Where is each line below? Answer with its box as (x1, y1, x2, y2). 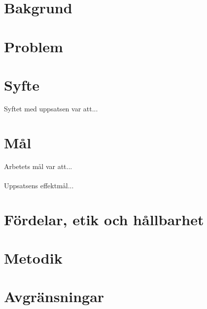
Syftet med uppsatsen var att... (4, 103, 98, 113)
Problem (4, 36, 63, 56)
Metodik (4, 247, 63, 268)
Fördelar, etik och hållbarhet (4, 209, 204, 229)
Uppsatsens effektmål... (4, 180, 74, 190)
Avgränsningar (4, 286, 104, 307)
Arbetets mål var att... (4, 161, 72, 171)
